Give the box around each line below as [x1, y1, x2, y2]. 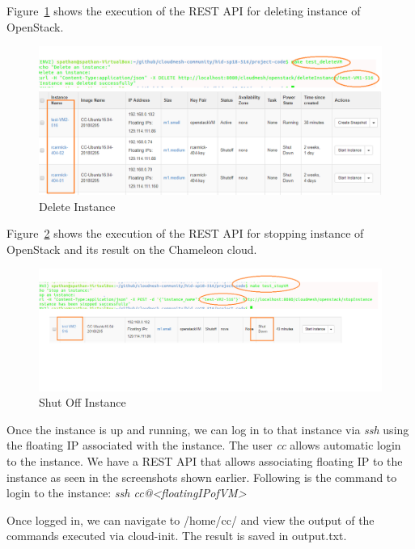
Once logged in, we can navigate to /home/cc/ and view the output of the [6, 511, 375, 528]
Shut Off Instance [39, 394, 126, 411]
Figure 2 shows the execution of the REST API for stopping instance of [6, 225, 364, 242]
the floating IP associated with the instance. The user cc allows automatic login [6, 437, 401, 454]
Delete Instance [39, 197, 116, 214]
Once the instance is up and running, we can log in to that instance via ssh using [6, 420, 409, 437]
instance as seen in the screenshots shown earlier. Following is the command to [6, 468, 397, 485]
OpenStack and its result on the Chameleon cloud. [6, 240, 257, 257]
